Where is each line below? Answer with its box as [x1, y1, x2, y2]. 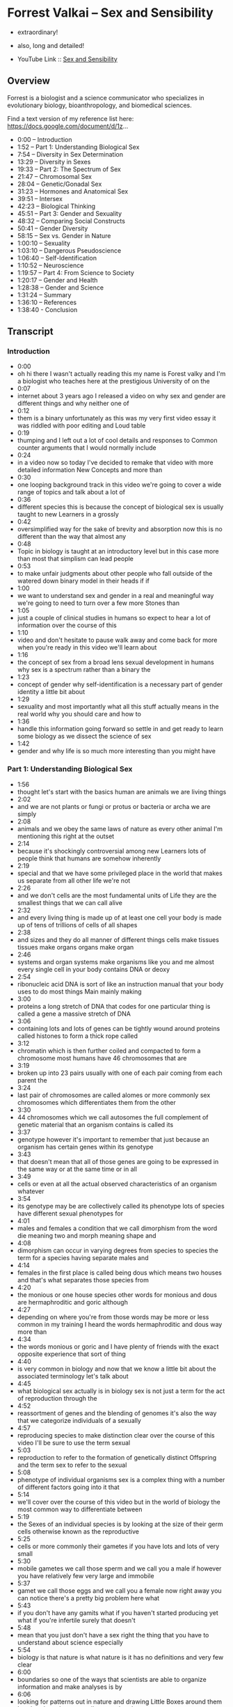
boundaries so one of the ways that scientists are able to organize [17, 1675, 207, 1683]
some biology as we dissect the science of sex [17, 732, 152, 741]
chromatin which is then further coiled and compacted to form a [17, 1046, 201, 1055]
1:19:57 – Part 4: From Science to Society [17, 268, 134, 276]
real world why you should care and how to [17, 710, 141, 718]
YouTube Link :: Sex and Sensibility [17, 54, 118, 63]
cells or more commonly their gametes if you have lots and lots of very [17, 1542, 220, 1550]
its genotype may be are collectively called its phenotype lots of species [17, 1202, 225, 1210]
